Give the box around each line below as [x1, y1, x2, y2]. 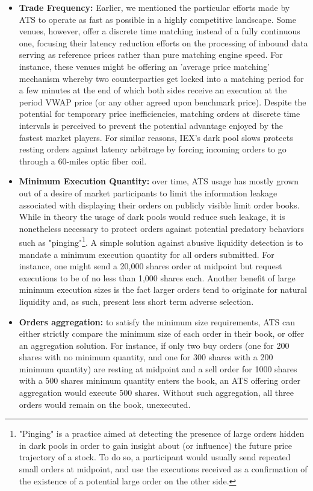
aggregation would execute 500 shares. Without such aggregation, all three [19, 386, 294, 399]
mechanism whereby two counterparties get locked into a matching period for [19, 72, 304, 84]
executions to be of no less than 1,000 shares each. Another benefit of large [19, 271, 296, 284]
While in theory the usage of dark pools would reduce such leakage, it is [19, 210, 285, 223]
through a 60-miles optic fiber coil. [19, 154, 147, 167]
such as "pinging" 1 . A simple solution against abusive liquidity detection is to [19, 234, 303, 248]
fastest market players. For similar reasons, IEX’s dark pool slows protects [19, 131, 293, 143]
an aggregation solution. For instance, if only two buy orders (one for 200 [19, 339, 290, 351]
